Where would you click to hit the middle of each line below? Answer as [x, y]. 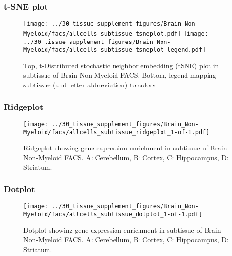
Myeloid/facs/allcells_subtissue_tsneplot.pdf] [103, 33]
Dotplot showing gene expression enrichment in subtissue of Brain [122, 230]
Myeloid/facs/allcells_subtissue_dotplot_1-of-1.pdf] [113, 214]
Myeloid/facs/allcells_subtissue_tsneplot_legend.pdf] [115, 50]
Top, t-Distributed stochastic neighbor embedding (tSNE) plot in [121, 65]
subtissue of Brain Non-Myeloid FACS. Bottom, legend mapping [120, 75]
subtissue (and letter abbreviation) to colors [90, 85]
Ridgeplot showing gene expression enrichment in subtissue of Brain [125, 148]
